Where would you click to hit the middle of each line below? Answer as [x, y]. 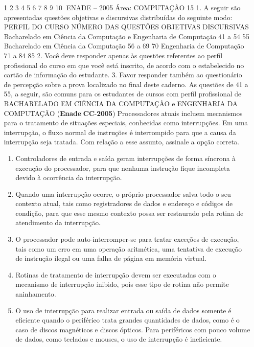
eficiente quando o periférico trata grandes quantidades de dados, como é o [127, 320]
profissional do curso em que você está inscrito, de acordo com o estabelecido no [124, 65]
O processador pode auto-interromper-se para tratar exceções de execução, [127, 239]
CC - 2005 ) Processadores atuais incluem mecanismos [163, 113]
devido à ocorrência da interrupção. [69, 177]
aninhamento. [36, 294]
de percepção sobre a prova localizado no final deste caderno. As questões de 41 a [126, 84]
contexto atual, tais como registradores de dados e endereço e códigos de [124, 203]
